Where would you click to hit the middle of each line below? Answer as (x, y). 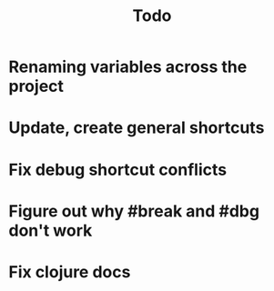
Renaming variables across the (128, 67)
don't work (51, 231)
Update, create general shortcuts (137, 128)
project (36, 86)
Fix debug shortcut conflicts (118, 170)
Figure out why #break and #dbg (134, 211)
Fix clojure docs (70, 271)
